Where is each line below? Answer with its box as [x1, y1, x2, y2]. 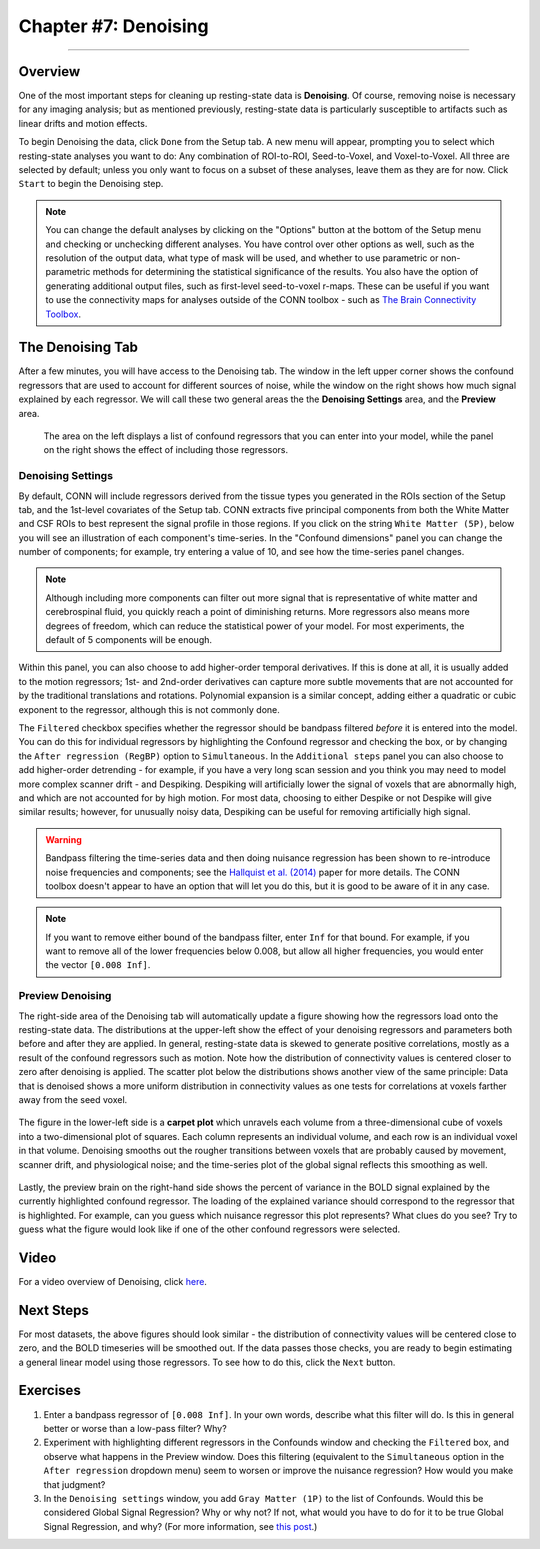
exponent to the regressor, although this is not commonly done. [18, 703, 280, 715]
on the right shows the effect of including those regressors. [43, 444, 289, 456]
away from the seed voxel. [18, 1093, 128, 1105]
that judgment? [43, 1478, 106, 1490]
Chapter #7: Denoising [18, 15, 209, 37]
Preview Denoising [18, 989, 112, 1003]
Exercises [18, 1382, 82, 1399]
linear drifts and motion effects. [18, 117, 148, 129]
